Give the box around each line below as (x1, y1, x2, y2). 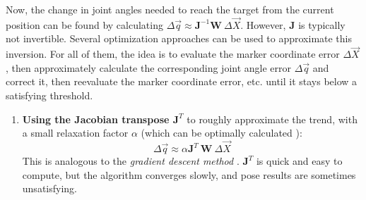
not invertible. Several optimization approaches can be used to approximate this (6, 31, 353, 46)
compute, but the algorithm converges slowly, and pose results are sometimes (22, 167, 356, 182)
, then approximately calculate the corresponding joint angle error (6, 60, 292, 75)
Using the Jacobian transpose (22, 111, 170, 126)
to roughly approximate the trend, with (187, 111, 358, 126)
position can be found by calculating (6, 17, 163, 32)
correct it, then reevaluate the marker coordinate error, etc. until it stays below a (6, 74, 358, 89)
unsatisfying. (22, 181, 77, 196)
